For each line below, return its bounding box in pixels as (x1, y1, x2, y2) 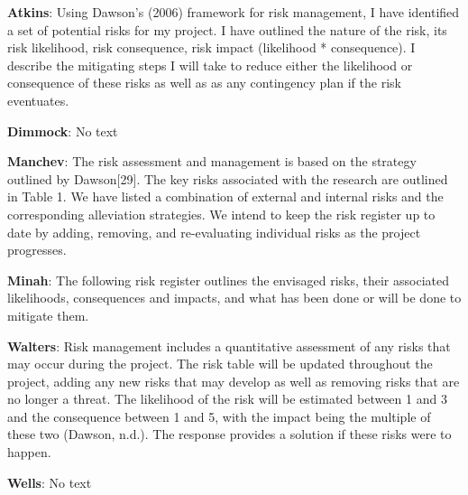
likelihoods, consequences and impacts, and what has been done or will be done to (7, 288, 462, 307)
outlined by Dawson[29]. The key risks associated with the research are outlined (7, 169, 448, 188)
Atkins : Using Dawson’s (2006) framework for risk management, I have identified (7, 3, 460, 21)
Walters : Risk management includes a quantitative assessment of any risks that (7, 336, 451, 355)
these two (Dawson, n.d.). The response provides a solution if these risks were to (7, 425, 452, 444)
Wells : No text (7, 472, 92, 491)
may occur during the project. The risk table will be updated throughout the (7, 354, 433, 373)
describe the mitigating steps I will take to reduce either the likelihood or (7, 55, 413, 74)
